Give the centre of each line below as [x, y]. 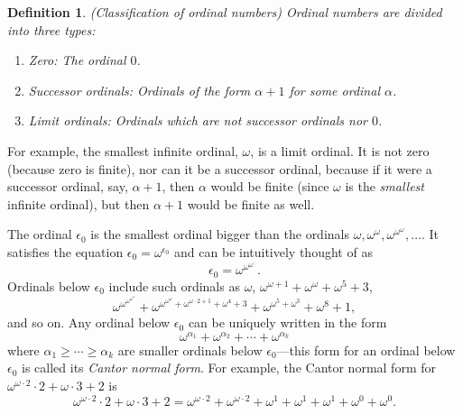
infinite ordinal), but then [79, 203]
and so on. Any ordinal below [89, 322]
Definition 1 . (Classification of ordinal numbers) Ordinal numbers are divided [225, 12]
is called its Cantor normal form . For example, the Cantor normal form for [229, 368]
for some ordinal [334, 90]
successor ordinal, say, [68, 186]
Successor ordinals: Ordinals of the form [139, 90]
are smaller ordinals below [190, 350]
